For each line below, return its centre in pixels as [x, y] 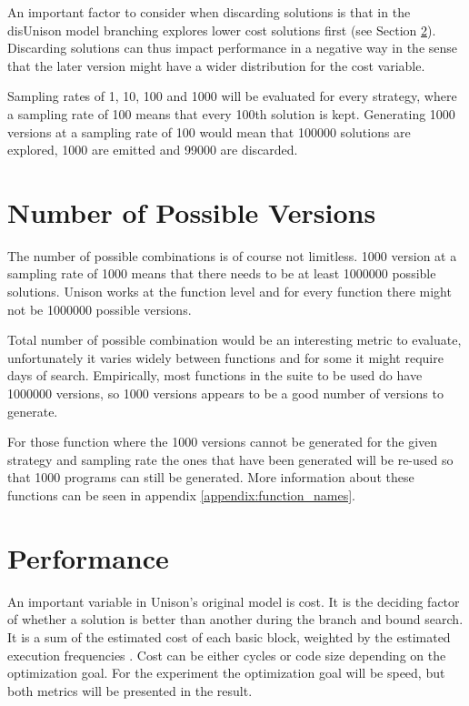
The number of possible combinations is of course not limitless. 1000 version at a [232, 255]
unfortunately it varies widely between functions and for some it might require [225, 357]
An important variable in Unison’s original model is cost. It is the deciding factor [234, 601]
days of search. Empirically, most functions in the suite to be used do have [215, 375]
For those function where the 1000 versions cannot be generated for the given [223, 442]
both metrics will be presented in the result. [130, 690]
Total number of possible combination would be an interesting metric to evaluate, [234, 340]
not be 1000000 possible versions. [100, 309]
